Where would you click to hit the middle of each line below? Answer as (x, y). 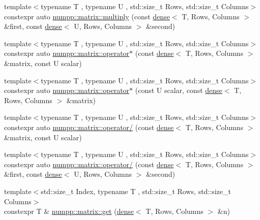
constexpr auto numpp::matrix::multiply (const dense (87, 16)
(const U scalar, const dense (179, 90)
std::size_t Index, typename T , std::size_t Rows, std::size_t (136, 191)
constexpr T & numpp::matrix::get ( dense (69, 211)
